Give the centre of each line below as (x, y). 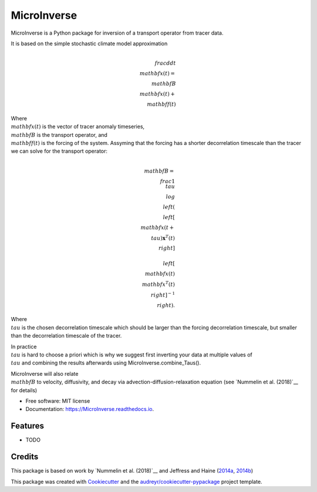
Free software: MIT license (58, 401)
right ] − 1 (163, 294)
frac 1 (168, 181)
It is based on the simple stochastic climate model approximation (89, 43)
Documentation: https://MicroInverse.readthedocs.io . (90, 409)
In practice (24, 346)
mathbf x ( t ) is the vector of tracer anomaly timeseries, (78, 127)
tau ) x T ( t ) (163, 237)
